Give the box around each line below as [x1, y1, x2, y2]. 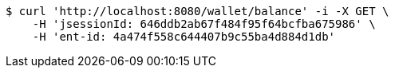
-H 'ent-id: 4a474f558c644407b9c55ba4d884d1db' [32, 30, 336, 43]
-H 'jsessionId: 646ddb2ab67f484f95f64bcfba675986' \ [32, 18, 376, 30]
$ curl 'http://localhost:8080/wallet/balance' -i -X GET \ [6, 5, 389, 18]
